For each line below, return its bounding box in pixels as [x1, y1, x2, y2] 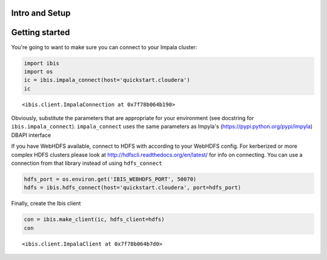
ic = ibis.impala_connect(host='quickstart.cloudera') [24, 76, 190, 84]
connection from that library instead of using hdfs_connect [11, 159, 163, 167]
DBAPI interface [11, 131, 51, 139]
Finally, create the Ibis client [11, 200, 81, 207]
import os [24, 68, 53, 75]
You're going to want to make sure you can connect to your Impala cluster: [11, 43, 197, 51]
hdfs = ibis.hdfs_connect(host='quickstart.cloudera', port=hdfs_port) [24, 184, 242, 191]
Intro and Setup [11, 8, 71, 18]
